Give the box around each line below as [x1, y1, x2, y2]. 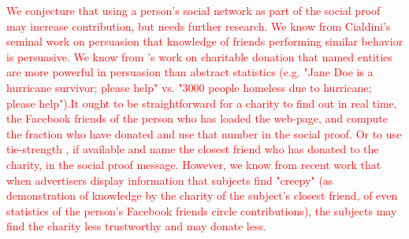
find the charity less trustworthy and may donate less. [6, 218, 266, 234]
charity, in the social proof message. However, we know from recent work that [6, 156, 381, 172]
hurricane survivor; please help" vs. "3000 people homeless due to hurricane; [6, 79, 372, 95]
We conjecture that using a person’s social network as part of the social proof [6, 2, 381, 18]
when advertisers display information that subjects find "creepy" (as [6, 171, 333, 188]
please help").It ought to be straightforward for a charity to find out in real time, [6, 94, 397, 111]
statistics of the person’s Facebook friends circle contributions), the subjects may [6, 202, 397, 219]
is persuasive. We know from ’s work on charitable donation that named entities [6, 48, 392, 64]
